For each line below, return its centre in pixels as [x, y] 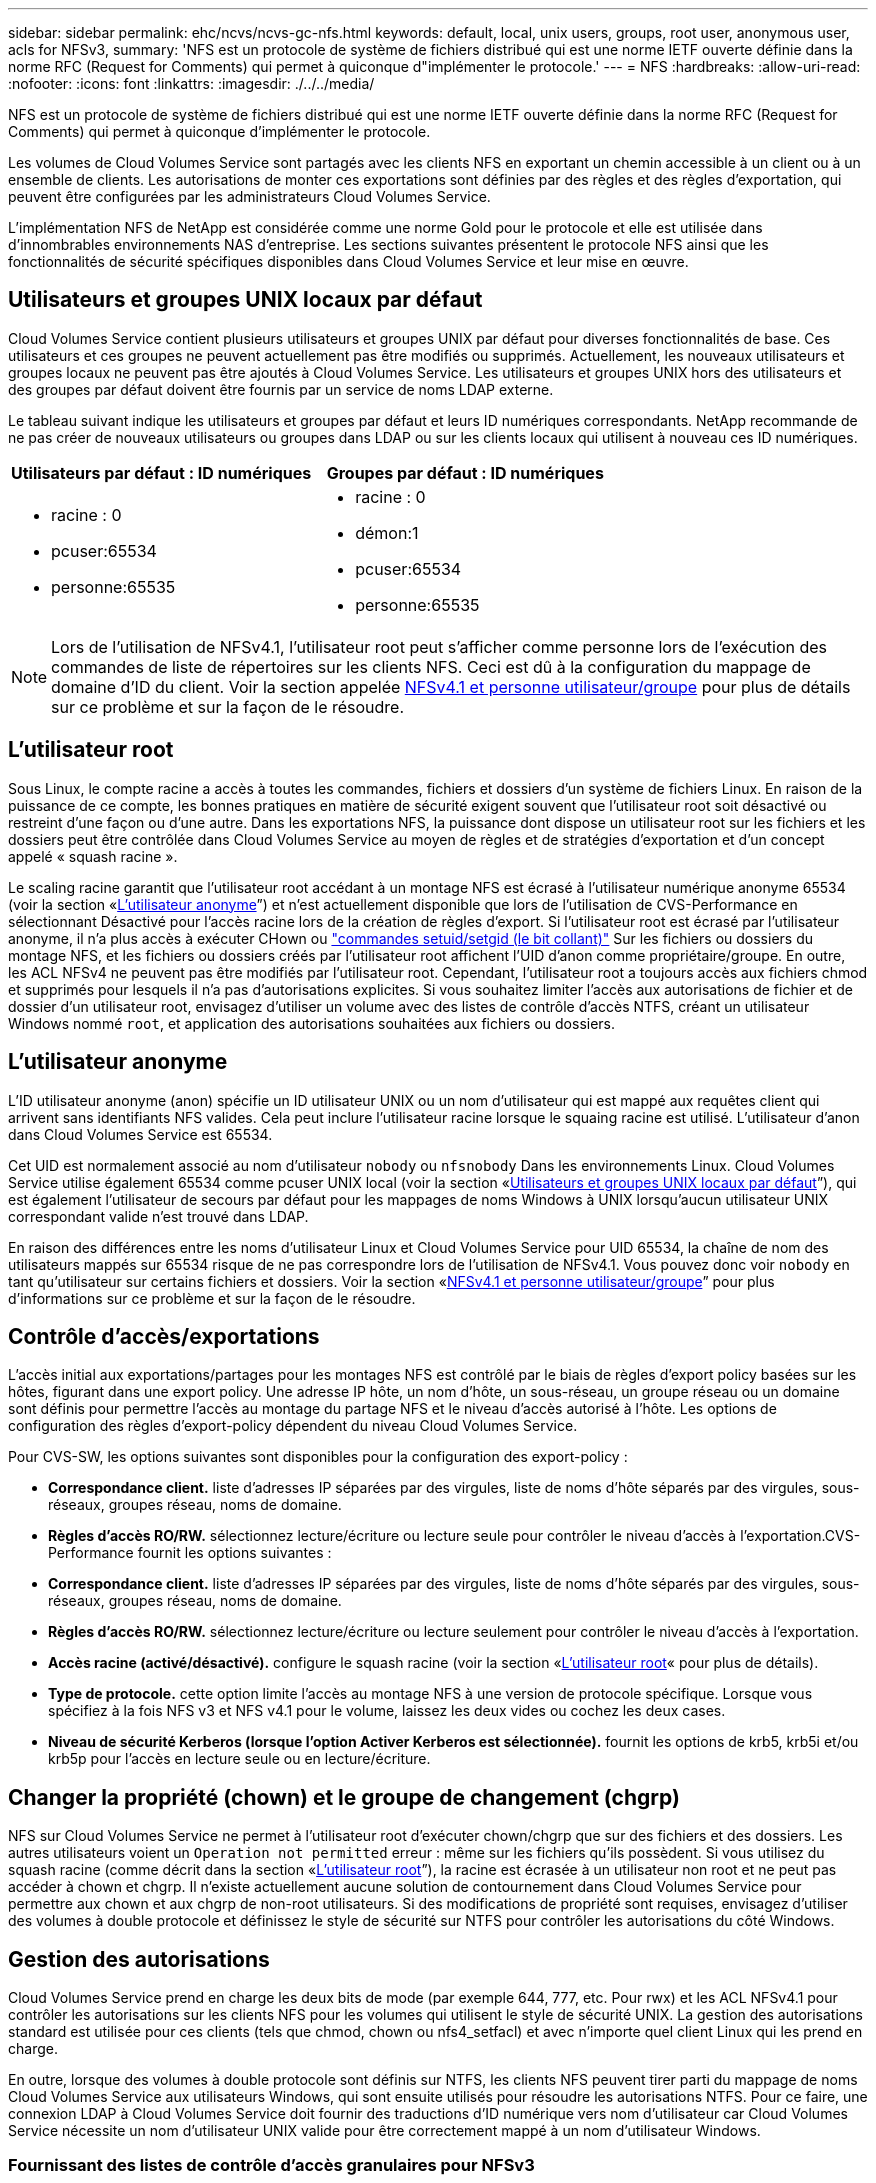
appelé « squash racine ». [93, 856]
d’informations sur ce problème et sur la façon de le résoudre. [212, 1298]
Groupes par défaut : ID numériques [465, 472]
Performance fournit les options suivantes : [190, 1553]
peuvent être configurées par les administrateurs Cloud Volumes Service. [249, 196]
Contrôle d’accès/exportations [164, 1336]
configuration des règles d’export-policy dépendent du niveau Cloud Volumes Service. [293, 1426]
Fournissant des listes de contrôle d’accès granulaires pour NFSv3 [271, 2165]
